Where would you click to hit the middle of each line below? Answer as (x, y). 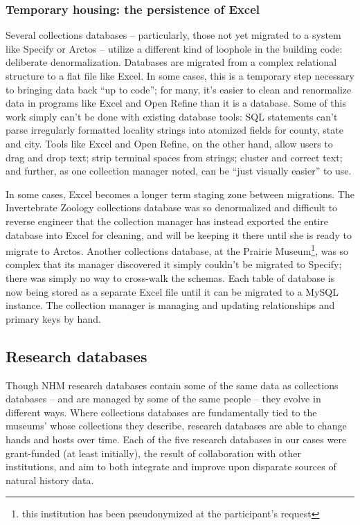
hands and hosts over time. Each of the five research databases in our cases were (176, 439)
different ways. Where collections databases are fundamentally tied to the (161, 412)
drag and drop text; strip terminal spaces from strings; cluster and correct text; (174, 157)
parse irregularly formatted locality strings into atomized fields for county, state (174, 130)
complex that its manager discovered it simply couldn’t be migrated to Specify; (174, 264)
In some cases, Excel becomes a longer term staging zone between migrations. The (180, 194)
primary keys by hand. (53, 318)
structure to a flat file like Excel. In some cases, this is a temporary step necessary (180, 75)
